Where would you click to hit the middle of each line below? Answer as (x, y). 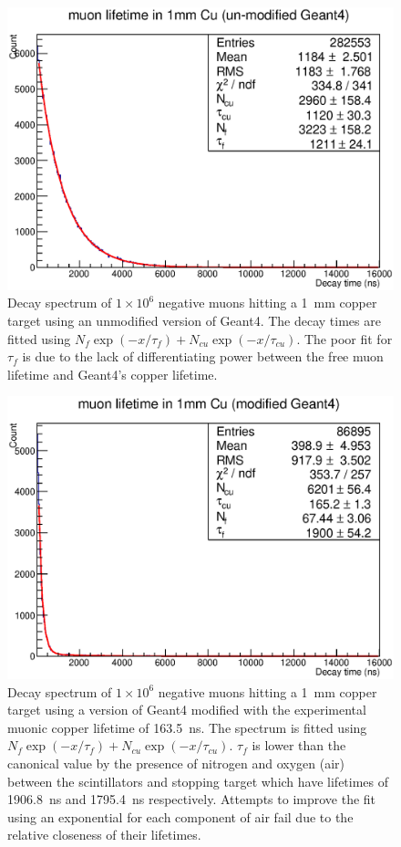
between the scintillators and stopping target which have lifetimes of (198, 781)
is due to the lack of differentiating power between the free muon (203, 356)
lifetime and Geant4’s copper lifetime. (113, 374)
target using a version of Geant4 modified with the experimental (187, 710)
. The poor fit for (344, 338)
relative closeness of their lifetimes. (104, 835)
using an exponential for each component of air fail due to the (180, 816)
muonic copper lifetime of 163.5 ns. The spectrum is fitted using (187, 727)
